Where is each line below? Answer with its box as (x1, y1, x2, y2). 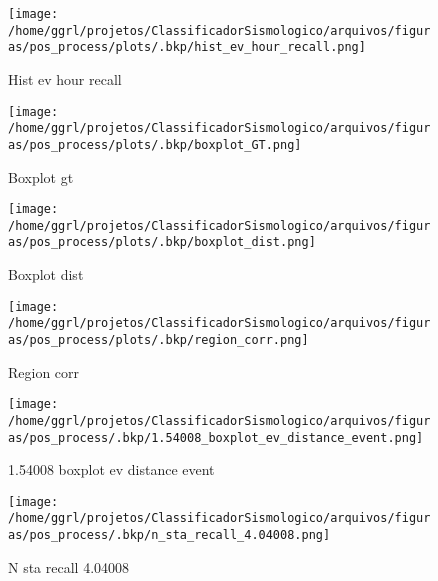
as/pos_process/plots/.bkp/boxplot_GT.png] (8, 137, 302, 152)
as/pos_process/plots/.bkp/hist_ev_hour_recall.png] (8, 40, 366, 55)
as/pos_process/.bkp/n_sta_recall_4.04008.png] (8, 528, 331, 543)
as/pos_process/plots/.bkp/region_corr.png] (8, 333, 309, 347)
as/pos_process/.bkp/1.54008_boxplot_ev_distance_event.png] (8, 430, 424, 445)
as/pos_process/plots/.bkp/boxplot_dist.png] (8, 235, 316, 250)
